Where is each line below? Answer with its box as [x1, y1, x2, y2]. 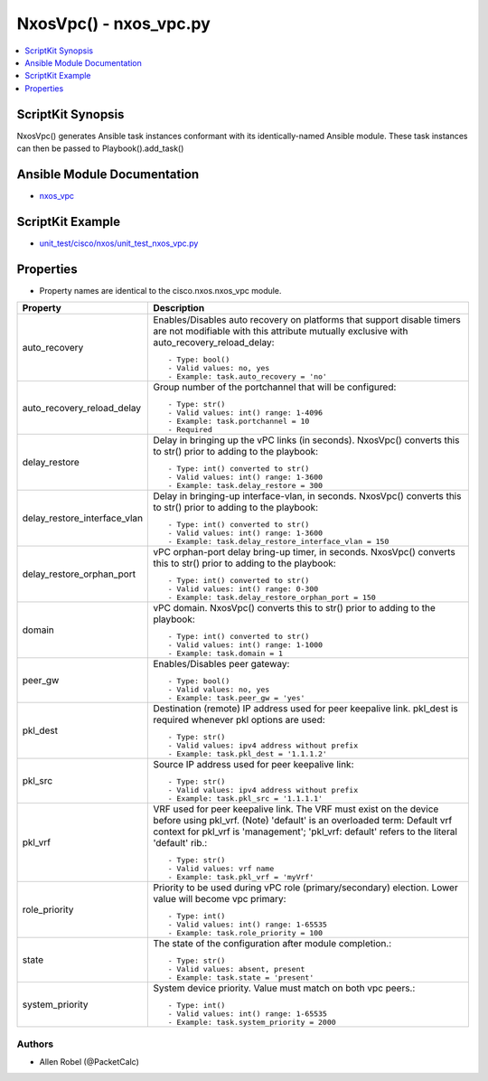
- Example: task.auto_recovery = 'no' [167, 371, 327, 381]
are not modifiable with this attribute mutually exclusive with [153, 325, 408, 338]
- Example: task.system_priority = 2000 [167, 1018, 336, 1028]
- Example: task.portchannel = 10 [167, 417, 310, 427]
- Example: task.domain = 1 [167, 649, 284, 659]
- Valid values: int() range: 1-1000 [167, 640, 324, 650]
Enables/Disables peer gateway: [153, 658, 290, 671]
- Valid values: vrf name [167, 864, 275, 874]
